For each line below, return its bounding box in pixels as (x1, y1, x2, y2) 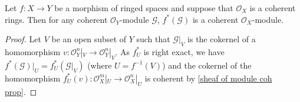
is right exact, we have (143, 45, 225, 57)
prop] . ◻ (5, 85, 37, 97)
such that (136, 33, 170, 45)
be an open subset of (51, 33, 127, 45)
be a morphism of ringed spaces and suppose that (54, 2, 233, 13)
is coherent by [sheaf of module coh (144, 72, 272, 84)
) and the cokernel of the (162, 59, 252, 71)
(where (87, 59, 112, 71)
